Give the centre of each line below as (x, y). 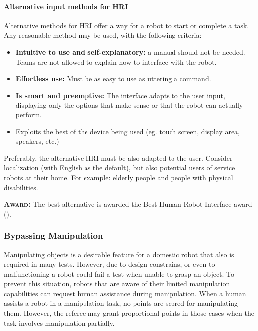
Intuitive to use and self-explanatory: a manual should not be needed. (130, 52)
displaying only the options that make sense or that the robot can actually (129, 105)
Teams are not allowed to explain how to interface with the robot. (116, 61)
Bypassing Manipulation (54, 236)
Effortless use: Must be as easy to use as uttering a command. (113, 78)
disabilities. (21, 187)
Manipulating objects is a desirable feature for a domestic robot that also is (119, 254)
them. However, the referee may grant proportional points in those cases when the (129, 313)
